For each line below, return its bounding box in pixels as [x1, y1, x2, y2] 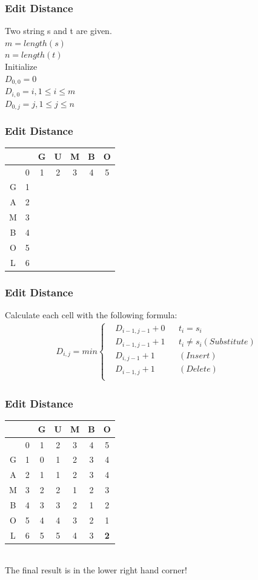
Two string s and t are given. [5, 24, 112, 37]
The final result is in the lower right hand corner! [5, 564, 187, 576]
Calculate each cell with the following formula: [5, 308, 177, 321]
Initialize [5, 60, 38, 72]
